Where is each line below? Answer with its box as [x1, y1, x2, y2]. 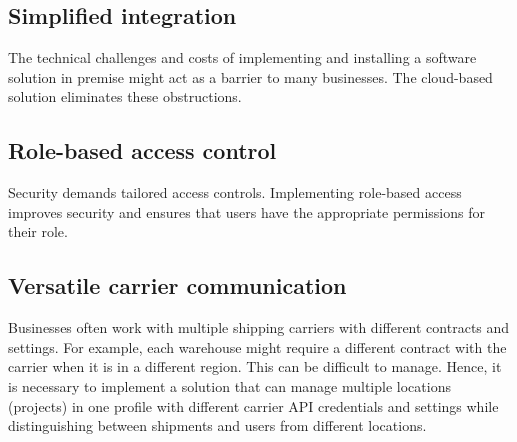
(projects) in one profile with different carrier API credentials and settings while [8, 395, 499, 416]
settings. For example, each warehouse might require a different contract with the [8, 336, 507, 357]
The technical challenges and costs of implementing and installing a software [8, 47, 477, 68]
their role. [8, 221, 68, 242]
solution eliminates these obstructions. [8, 86, 242, 107]
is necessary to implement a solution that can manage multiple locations [8, 375, 451, 396]
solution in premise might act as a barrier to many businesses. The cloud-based [8, 66, 493, 87]
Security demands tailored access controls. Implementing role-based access [8, 182, 462, 203]
